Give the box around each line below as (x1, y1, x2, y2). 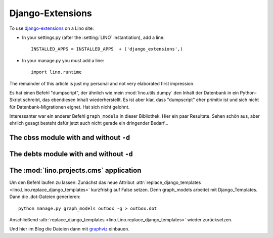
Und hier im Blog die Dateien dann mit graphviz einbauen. (9, 226, 130, 232)
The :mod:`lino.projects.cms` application (9, 166, 142, 175)
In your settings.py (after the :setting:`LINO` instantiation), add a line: (22, 34, 165, 40)
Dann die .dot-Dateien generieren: (9, 194, 81, 200)
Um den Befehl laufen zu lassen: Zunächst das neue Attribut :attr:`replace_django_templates (9, 179, 201, 185)
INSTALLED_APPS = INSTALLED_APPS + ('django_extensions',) (31, 46, 183, 52)
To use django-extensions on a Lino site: (9, 25, 94, 31)
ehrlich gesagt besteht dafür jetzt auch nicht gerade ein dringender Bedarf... (9, 120, 169, 126)
